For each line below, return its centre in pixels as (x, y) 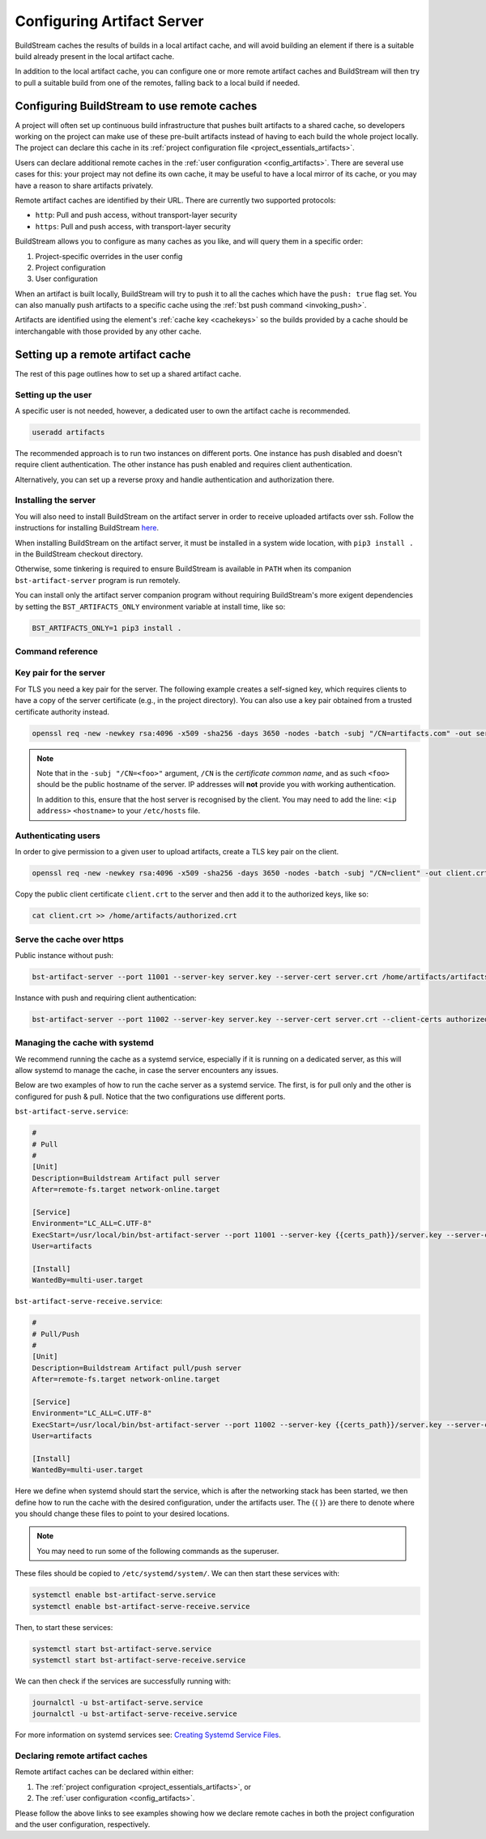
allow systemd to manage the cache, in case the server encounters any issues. (147, 1071)
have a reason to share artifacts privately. (84, 185)
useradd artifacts (68, 432)
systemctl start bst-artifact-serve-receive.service (139, 1660)
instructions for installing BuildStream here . (87, 528)
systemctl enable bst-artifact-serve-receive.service (141, 1606)
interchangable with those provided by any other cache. (108, 331)
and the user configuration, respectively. (83, 1824)
